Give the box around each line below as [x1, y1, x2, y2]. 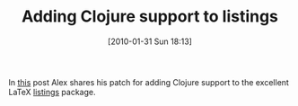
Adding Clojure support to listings [21, 6, 279, 27]
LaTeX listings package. [8, 86, 96, 97]
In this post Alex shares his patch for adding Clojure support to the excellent [8, 76, 289, 87]
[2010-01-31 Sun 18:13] [108, 36, 192, 47]
